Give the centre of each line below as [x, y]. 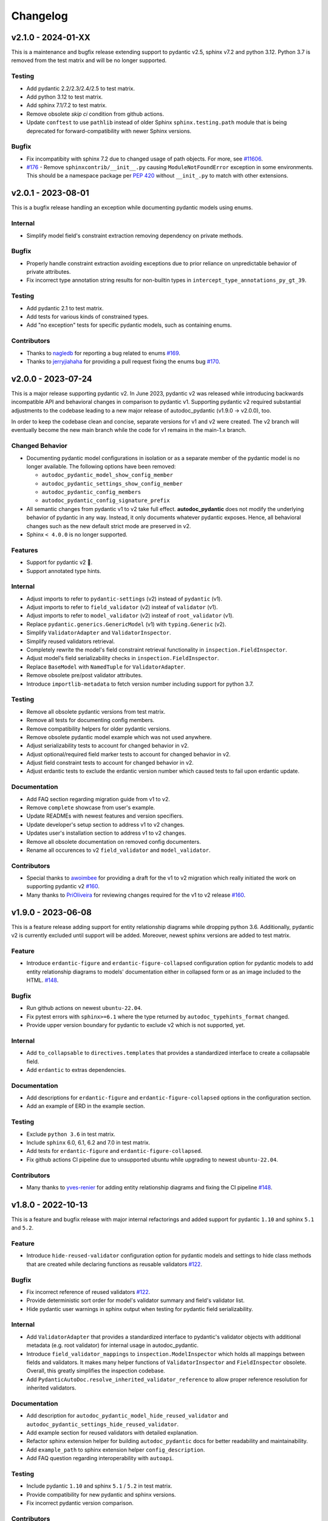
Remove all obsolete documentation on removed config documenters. [114, 841]
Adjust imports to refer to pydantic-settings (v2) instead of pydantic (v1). [125, 599]
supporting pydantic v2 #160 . [63, 886]
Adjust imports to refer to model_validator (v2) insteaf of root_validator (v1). [130, 616]
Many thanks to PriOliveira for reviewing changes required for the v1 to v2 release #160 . [136, 895]
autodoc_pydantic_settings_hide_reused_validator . [103, 1424]
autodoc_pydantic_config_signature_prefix [106, 501]
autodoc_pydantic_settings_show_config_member [112, 483]
